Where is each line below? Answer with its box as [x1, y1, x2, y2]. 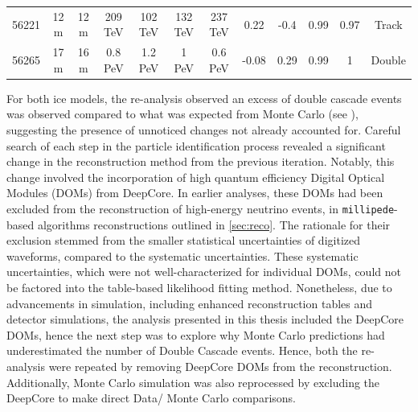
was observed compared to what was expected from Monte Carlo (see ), [6, 105, 359, 122]
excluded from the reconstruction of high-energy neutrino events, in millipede [6, 200, 395, 217]
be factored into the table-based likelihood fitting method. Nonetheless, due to [6, 279, 392, 296]
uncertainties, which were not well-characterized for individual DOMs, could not [6, 263, 401, 280]
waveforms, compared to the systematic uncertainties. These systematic [6, 247, 359, 264]
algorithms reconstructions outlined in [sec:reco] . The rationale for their [37, 216, 391, 233]
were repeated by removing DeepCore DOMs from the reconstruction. [48, 358, 392, 375]
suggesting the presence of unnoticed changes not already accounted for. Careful [6, 122, 401, 138]
